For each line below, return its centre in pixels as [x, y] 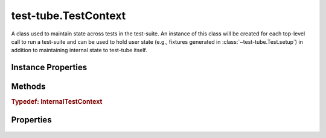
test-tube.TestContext [69, 16]
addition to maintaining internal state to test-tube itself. [79, 50]
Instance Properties [49, 67]
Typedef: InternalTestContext [57, 102]
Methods [28, 87]
